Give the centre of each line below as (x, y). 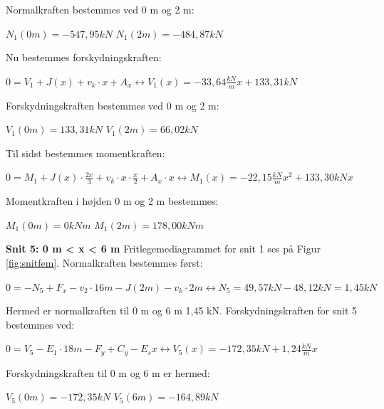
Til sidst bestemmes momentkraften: (85, 153)
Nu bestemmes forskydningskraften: (84, 57)
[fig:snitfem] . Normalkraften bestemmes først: (104, 262)
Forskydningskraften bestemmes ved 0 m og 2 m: (113, 105)
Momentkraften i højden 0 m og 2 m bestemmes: (112, 201)
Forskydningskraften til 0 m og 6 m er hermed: (108, 372)
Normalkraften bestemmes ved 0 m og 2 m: (100, 9)
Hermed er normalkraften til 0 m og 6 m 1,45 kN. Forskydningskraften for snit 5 (182, 310)
